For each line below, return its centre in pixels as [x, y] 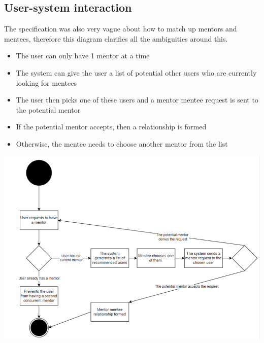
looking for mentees [46, 82]
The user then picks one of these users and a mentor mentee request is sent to [137, 100]
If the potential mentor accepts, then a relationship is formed [111, 127]
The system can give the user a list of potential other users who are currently [136, 72]
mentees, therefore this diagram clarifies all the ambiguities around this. [116, 38]
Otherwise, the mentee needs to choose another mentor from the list [122, 143]
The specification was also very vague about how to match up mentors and [121, 29]
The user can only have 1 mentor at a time [83, 56]
